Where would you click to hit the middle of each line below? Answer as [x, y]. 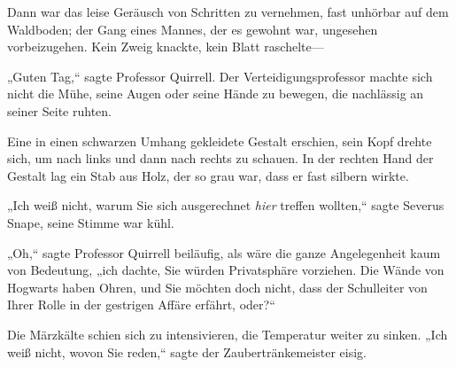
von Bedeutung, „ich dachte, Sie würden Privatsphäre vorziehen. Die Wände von [226, 270]
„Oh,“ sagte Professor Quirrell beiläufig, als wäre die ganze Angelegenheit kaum [224, 252]
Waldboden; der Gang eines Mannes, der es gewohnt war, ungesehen [193, 29]
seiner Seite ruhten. [59, 110]
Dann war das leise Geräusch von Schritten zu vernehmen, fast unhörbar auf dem [228, 12]
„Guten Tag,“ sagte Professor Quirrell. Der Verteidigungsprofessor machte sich [220, 76]
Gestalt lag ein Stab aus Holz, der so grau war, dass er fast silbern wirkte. [208, 175]
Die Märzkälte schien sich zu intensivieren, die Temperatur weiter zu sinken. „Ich [228, 334]
